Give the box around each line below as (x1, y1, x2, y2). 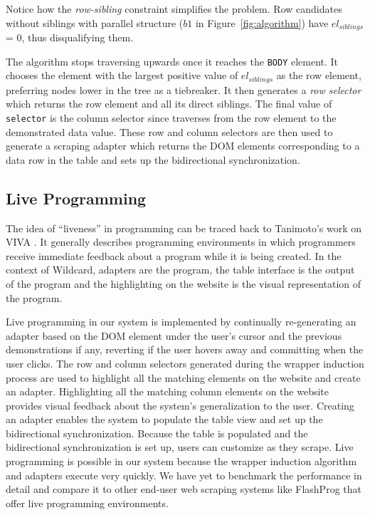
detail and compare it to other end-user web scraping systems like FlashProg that (6, 482, 361, 496)
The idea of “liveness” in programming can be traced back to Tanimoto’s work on (6, 220, 362, 235)
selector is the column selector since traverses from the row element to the (6, 110, 337, 125)
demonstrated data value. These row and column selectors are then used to (6, 124, 333, 139)
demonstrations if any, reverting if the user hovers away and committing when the (6, 342, 364, 357)
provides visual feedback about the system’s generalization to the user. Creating (6, 397, 354, 412)
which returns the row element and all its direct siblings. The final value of (6, 96, 332, 111)
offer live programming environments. (6, 495, 169, 510)
